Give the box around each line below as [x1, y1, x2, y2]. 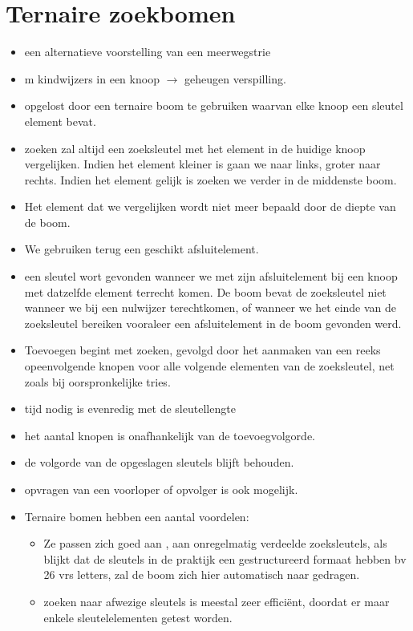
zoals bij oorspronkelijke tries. [24, 373, 171, 390]
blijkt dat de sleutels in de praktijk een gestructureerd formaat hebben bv [43, 550, 407, 567]
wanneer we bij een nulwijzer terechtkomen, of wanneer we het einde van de [24, 299, 397, 316]
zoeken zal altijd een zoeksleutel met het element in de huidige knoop [24, 140, 366, 156]
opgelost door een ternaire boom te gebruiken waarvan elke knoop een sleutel [24, 97, 403, 114]
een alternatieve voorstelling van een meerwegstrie [24, 43, 271, 60]
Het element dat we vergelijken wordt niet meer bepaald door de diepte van [24, 198, 396, 215]
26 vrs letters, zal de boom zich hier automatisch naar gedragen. [43, 566, 360, 583]
